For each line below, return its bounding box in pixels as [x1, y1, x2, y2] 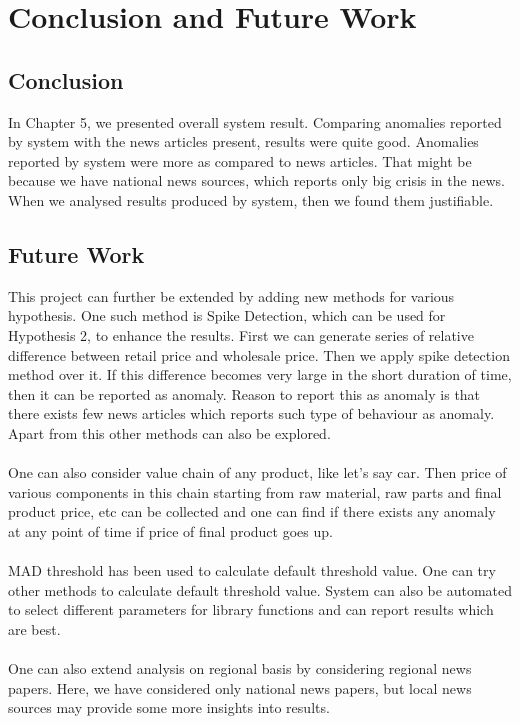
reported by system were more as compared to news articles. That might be [8, 150, 472, 171]
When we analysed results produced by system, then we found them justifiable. [8, 189, 494, 210]
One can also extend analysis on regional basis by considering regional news [8, 658, 472, 679]
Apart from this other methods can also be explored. [8, 422, 331, 443]
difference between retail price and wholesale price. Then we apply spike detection [8, 344, 510, 365]
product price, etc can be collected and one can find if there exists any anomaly [8, 501, 496, 522]
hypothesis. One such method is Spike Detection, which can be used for [8, 305, 446, 326]
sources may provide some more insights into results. [8, 697, 330, 718]
